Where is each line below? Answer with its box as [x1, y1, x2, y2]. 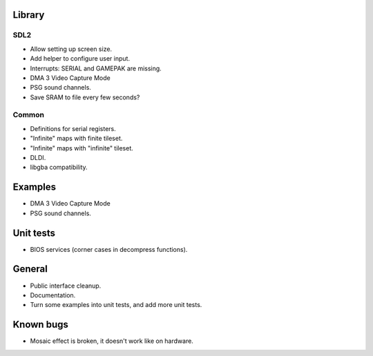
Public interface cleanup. [30, 281, 102, 290]
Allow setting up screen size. [30, 45, 113, 53]
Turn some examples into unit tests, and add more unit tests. [30, 301, 202, 309]
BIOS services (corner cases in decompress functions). [30, 245, 188, 253]
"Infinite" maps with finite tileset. [30, 135, 123, 143]
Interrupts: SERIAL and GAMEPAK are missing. [30, 64, 162, 72]
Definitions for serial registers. [30, 124, 117, 132]
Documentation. [30, 290, 76, 299]
